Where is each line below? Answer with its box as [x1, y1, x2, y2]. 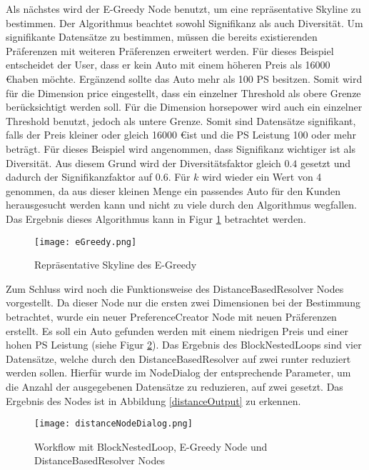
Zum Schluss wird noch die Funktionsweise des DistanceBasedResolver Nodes [6, 281, 344, 296]
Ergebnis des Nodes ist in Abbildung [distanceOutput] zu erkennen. [6, 393, 301, 408]
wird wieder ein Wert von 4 [202, 169, 322, 184]
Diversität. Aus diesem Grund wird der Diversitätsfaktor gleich [6, 155, 281, 170]
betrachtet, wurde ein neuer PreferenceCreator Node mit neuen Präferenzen [6, 309, 337, 324]
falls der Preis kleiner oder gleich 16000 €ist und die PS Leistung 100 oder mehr [6, 127, 356, 142]
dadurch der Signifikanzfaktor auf [6, 169, 153, 184]
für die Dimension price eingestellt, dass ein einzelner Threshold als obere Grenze [6, 85, 361, 100]
